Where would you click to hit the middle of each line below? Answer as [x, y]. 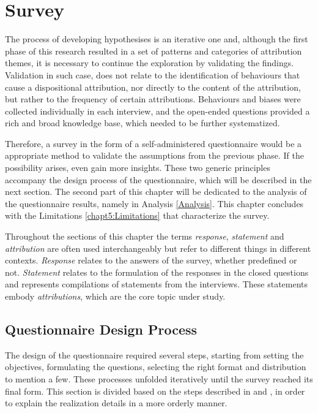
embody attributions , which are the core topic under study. [115, 296]
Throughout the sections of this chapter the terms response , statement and [145, 236]
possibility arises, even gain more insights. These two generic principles [138, 168]
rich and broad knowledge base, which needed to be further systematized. [142, 123]
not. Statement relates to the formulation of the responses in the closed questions [157, 272]
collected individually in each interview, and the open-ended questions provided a [157, 111]
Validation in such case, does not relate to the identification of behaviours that [153, 74]
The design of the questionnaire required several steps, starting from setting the [154, 354]
